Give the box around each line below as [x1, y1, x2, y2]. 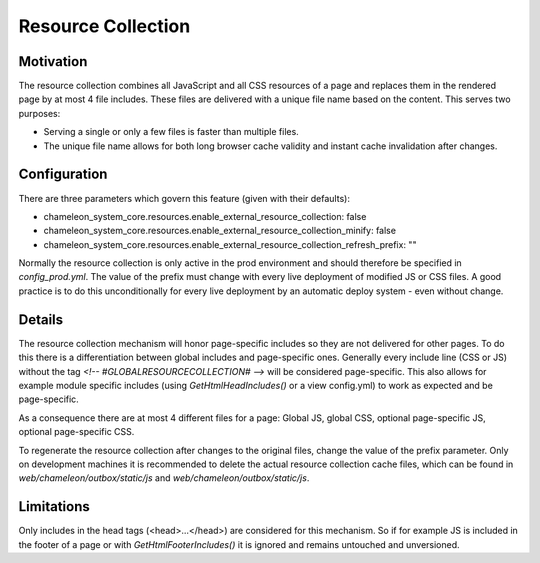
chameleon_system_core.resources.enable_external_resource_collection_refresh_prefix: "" [43, 238, 417, 250]
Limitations [18, 498, 90, 515]
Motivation [18, 53, 88, 70]
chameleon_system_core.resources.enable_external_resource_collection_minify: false [43, 225, 397, 237]
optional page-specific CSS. [18, 426, 135, 438]
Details [18, 311, 64, 328]
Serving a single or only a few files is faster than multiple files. [43, 126, 299, 138]
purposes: [18, 107, 61, 119]
